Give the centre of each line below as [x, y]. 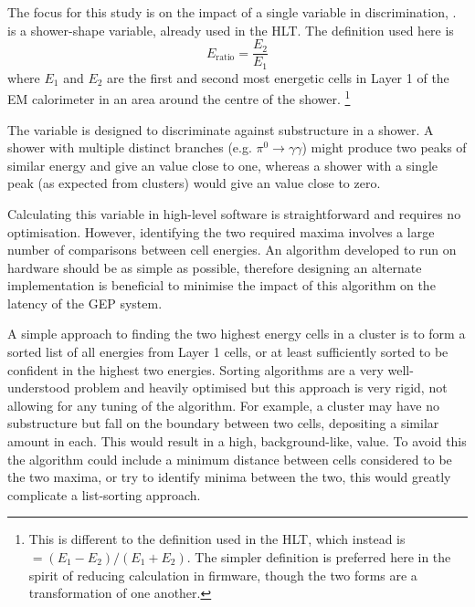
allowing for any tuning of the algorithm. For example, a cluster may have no [223, 405]
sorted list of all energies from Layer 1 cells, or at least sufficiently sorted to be [228, 352]
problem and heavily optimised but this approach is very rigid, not [261, 387]
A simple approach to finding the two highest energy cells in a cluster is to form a [237, 334]
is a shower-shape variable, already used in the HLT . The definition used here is [231, 30]
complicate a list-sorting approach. [104, 494]
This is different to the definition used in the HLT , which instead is [217, 539]
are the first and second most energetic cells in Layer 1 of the [278, 77]
